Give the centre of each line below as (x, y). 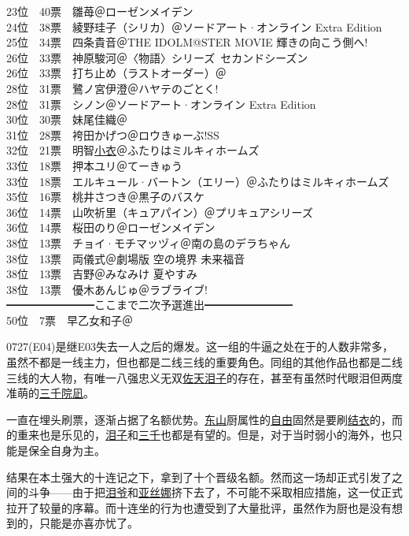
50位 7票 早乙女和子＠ (70, 320)
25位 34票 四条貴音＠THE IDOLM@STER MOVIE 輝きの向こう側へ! (187, 42)
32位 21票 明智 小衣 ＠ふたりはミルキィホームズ (133, 150)
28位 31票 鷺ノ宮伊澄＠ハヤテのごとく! (112, 88)
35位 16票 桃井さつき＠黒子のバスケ (105, 197)
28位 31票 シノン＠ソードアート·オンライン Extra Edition (161, 104)
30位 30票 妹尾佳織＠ (67, 119)
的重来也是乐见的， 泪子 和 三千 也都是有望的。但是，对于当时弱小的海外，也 (199, 435)
